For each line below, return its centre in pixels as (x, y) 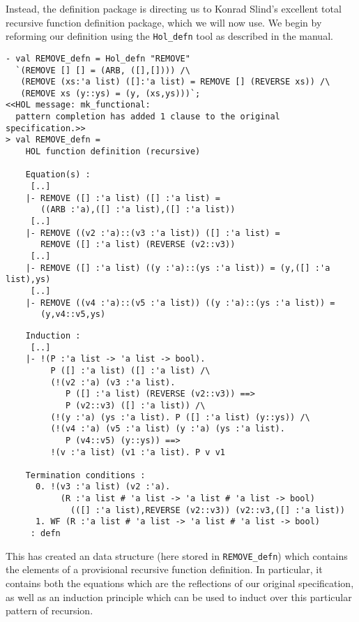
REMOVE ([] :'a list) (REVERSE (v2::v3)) (138, 245)
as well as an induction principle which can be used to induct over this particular (179, 597)
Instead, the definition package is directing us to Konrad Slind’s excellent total (174, 8)
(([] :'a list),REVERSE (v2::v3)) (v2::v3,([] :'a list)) (208, 510)
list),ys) (28, 280)
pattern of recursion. (49, 610)
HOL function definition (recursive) (113, 152)
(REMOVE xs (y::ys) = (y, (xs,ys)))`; (110, 93)
